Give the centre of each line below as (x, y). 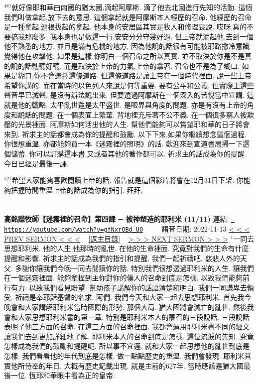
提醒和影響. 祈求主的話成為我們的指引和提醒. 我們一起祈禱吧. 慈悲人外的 (122, 258)
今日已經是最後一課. (36, 163)
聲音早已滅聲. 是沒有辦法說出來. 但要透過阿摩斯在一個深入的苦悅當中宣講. (124, 95)
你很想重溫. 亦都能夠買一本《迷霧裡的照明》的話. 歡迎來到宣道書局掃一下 (124, 144)
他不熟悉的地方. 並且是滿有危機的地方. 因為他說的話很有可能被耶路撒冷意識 (127, 46)
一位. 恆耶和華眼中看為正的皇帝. (63, 375)
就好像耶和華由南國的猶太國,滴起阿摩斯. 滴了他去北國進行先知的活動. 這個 (132, 7)
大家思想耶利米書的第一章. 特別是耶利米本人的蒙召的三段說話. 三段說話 (134, 317)
